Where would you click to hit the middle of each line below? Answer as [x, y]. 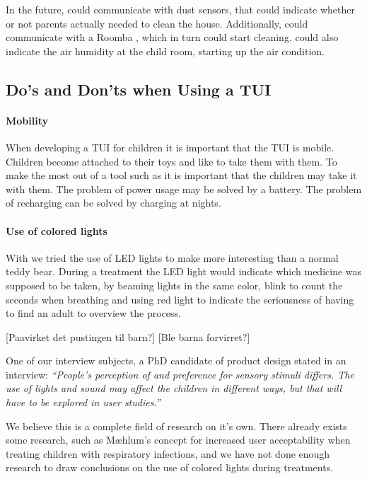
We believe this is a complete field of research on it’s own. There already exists [176, 426]
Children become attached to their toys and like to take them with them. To [171, 161]
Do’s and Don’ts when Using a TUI [139, 89]
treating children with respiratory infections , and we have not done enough [168, 453]
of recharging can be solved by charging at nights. [113, 203]
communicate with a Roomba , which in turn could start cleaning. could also [172, 37]
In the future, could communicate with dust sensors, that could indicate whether [180, 9]
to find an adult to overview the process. [93, 313]
